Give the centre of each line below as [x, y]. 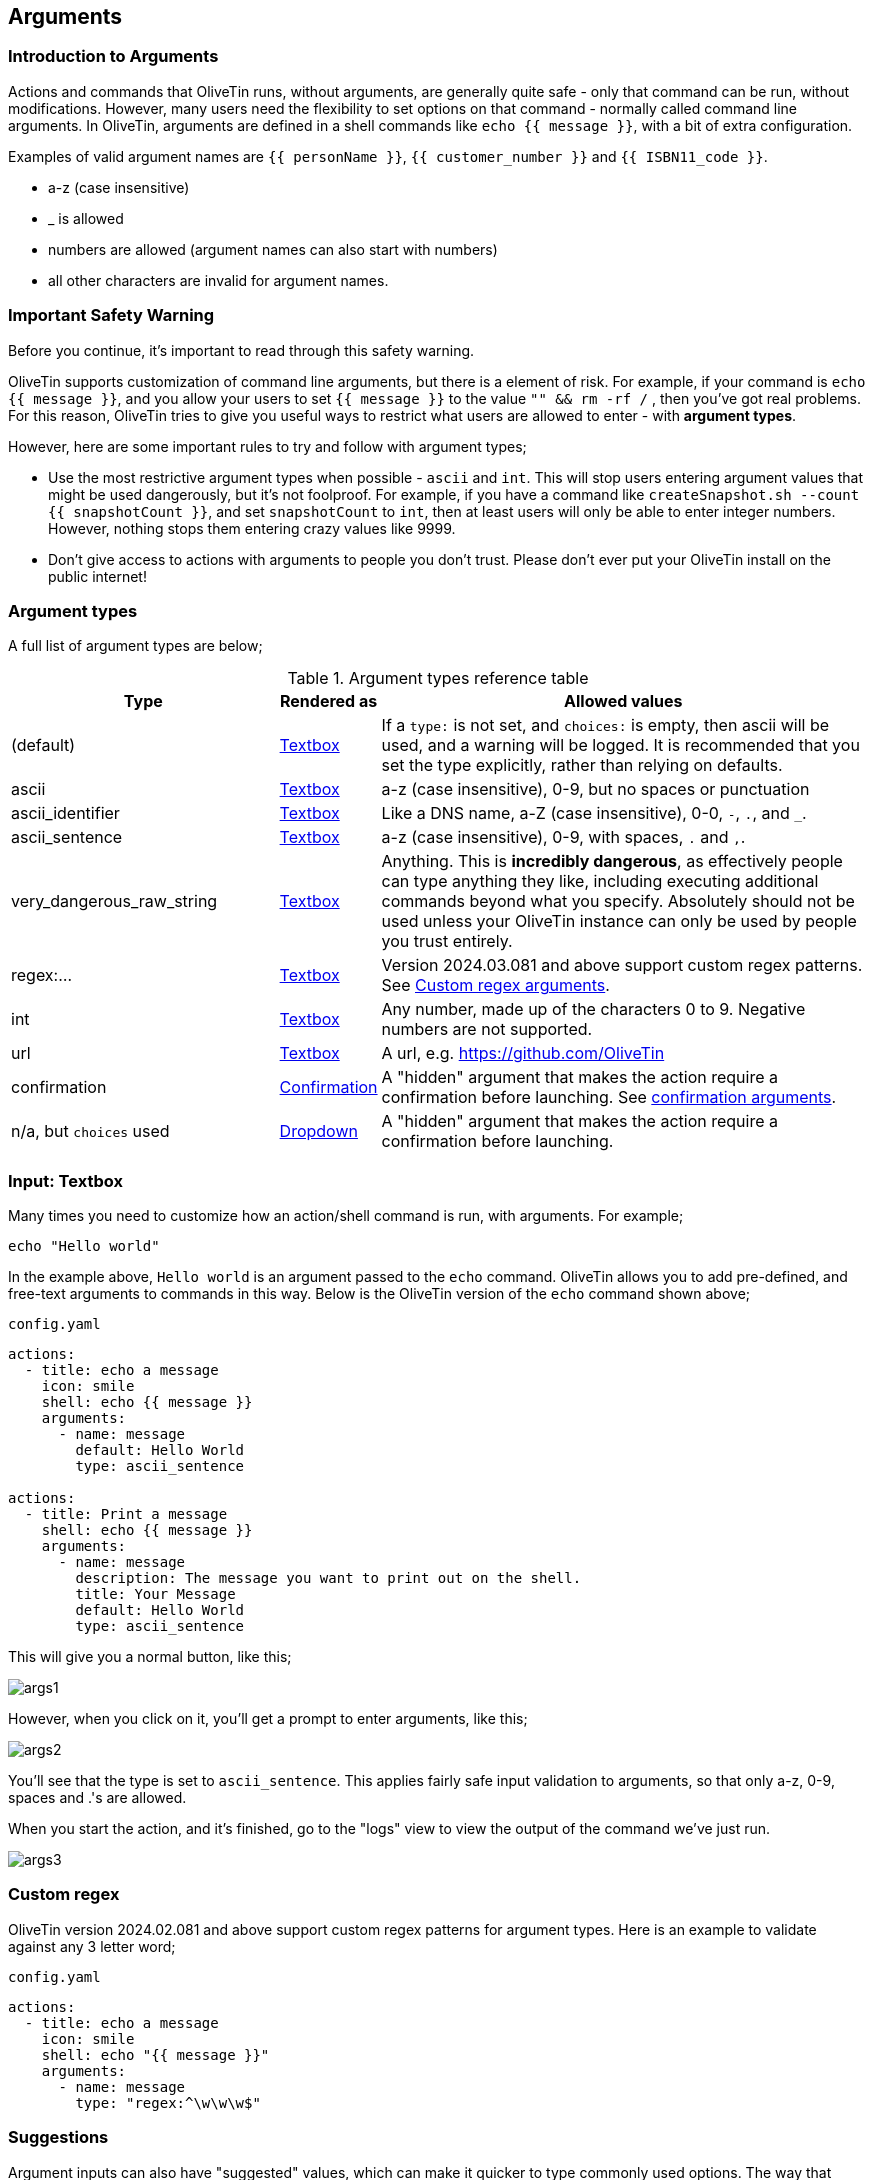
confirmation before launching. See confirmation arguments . [609, 1097]
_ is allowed [86, 218]
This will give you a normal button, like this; [150, 1657]
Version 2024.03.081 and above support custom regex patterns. [622, 965]
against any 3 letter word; [92, 1946]
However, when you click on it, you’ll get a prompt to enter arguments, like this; [268, 1719]
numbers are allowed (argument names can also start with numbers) [273, 249]
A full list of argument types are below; [135, 646]
